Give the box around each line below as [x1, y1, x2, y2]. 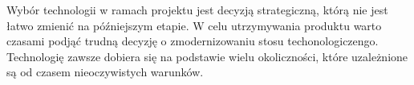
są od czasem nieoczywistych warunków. [6, 64, 204, 80]
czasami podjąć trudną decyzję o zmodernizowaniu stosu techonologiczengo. [6, 33, 379, 49]
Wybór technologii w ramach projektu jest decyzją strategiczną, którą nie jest [6, 2, 388, 17]
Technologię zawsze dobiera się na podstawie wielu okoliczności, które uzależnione [6, 48, 408, 64]
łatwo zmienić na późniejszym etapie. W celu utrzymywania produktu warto [6, 17, 382, 33]
